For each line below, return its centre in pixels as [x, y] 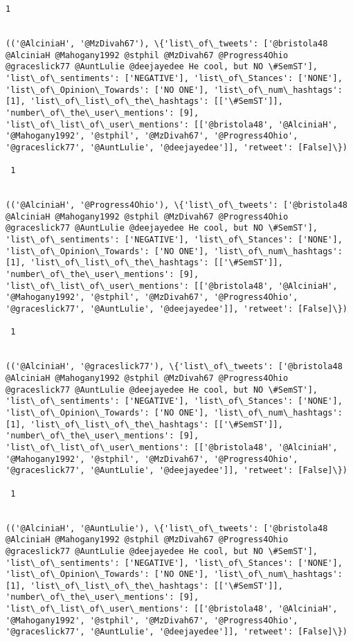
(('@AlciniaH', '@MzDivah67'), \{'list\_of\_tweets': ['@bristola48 [167, 43]
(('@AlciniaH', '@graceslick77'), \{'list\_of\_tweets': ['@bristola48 [174, 367]
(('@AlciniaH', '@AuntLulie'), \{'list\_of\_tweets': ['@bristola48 [167, 528]
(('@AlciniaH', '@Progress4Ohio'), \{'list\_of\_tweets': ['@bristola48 [176, 205]
